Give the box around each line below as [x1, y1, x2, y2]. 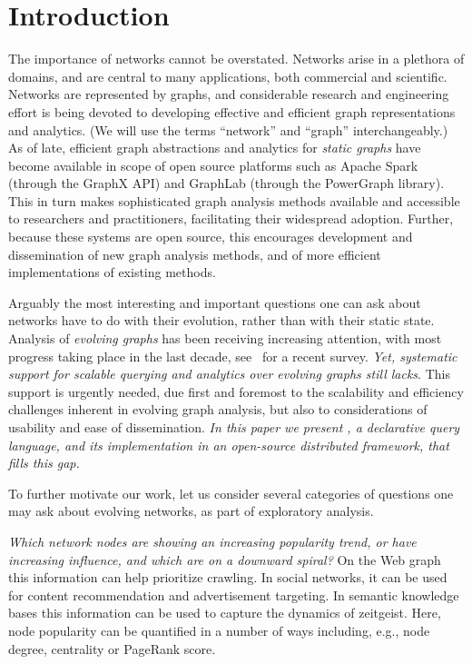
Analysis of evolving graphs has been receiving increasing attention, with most [8, 329, 442, 348]
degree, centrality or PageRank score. [8, 639, 216, 658]
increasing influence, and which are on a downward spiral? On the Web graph [8, 550, 441, 569]
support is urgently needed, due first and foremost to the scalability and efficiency [8, 382, 464, 401]
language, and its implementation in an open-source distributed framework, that [8, 435, 449, 454]
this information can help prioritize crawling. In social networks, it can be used [8, 568, 447, 587]
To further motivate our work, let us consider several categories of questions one [8, 483, 454, 502]
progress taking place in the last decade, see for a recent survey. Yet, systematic [8, 346, 457, 365]
